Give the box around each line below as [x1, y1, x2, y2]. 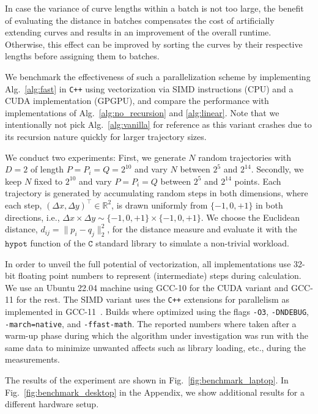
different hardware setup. [5, 397, 99, 410]
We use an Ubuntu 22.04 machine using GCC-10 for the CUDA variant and [5, 281, 289, 294]
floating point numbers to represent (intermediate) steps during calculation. [18, 269, 301, 282]
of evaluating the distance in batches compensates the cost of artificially [5, 13, 275, 26]
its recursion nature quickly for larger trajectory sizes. [5, 130, 207, 142]
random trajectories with [198, 150, 292, 163]
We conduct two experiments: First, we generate [5, 150, 186, 163]
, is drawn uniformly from [111, 198, 208, 211]
